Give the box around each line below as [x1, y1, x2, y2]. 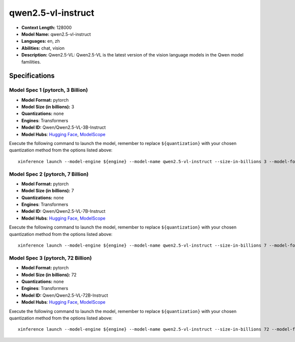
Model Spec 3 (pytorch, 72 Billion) [9, 255, 92, 261]
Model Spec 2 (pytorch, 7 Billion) [9, 171, 88, 177]
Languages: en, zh [21, 38, 60, 44]
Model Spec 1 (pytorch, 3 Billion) [9, 86, 88, 93]
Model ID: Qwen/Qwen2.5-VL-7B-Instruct [21, 208, 106, 214]
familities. [21, 59, 41, 65]
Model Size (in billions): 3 [21, 104, 75, 110]
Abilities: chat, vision [21, 45, 65, 51]
